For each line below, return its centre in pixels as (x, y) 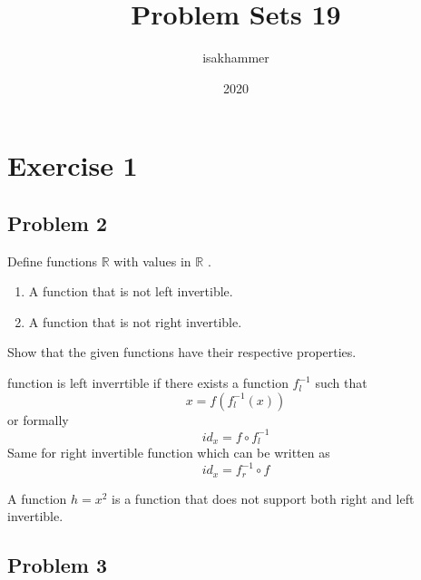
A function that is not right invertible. (135, 321)
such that (341, 383)
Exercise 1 (73, 165)
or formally (38, 419)
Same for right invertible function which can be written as (169, 453)
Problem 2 (57, 222)
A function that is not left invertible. (131, 291)
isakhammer (236, 58)
